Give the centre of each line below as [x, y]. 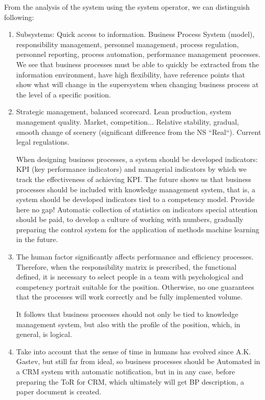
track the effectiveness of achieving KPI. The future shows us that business [134, 179]
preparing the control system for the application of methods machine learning [138, 229]
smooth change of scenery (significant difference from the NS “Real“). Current [139, 132]
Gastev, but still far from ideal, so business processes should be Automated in [138, 361]
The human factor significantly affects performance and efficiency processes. [135, 257]
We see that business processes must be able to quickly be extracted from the [138, 64]
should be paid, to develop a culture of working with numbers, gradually [130, 219]
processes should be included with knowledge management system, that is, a [136, 189]
